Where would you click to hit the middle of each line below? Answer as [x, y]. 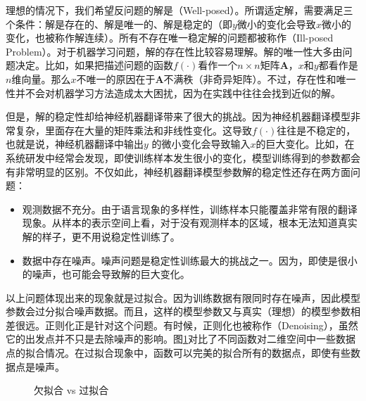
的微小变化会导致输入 [201, 144]
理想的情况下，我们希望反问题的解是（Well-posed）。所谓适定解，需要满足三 [179, 10]
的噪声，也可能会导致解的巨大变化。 [106, 274]
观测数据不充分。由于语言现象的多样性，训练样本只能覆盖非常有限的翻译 [190, 209]
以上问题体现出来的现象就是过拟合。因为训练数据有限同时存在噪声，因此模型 [183, 297]
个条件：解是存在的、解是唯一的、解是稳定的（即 [119, 24]
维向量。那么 [41, 78]
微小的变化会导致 [276, 24]
